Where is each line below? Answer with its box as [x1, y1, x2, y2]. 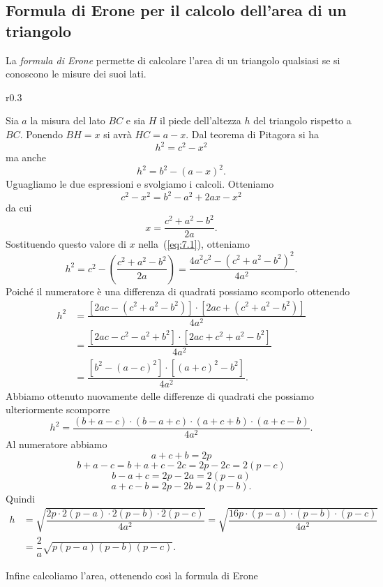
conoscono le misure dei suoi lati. [6, 66, 147, 81]
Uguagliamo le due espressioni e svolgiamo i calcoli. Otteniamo [6, 177, 274, 191]
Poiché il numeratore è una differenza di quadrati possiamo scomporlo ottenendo [6, 283, 350, 298]
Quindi [6, 491, 36, 505]
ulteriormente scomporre [6, 402, 110, 417]
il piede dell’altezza [160, 113, 241, 128]
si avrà [103, 126, 132, 141]
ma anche [6, 150, 46, 165]
